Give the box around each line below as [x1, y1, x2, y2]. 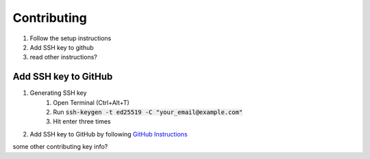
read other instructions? [29, 53, 97, 61]
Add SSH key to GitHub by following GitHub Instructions [29, 130, 188, 138]
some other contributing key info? [12, 143, 108, 151]
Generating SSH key [29, 89, 87, 97]
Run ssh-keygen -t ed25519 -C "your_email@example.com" [53, 108, 243, 116]
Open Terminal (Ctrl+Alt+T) [53, 98, 129, 106]
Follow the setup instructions [29, 34, 112, 42]
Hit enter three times [53, 117, 111, 126]
